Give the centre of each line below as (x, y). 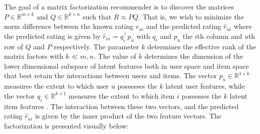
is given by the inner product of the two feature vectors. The (128, 116)
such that (97, 16)
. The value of (115, 56)
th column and (220, 36)
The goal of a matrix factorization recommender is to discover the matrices (119, 6)
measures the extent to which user (57, 86)
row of (14, 46)
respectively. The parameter (96, 46)
